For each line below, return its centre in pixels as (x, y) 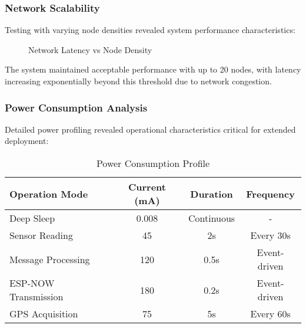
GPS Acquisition (44, 314)
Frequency (270, 193)
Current (147, 187)
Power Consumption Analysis (76, 107)
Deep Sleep (32, 218)
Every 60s (270, 314)
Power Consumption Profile (153, 163)
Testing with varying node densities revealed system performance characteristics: (150, 30)
